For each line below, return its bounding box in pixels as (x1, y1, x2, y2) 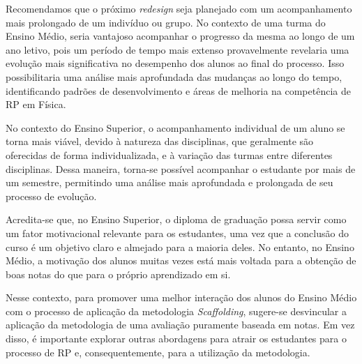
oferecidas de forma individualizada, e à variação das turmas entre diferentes (6, 147, 333, 162)
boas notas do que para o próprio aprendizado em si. (6, 266, 231, 281)
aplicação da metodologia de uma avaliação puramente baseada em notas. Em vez (6, 317, 355, 332)
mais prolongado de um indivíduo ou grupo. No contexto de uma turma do (6, 15, 326, 29)
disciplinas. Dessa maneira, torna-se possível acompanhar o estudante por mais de (6, 161, 356, 176)
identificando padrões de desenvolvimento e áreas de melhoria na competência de (6, 83, 351, 98)
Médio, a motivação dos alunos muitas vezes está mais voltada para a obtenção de (6, 253, 356, 268)
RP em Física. (6, 97, 66, 112)
